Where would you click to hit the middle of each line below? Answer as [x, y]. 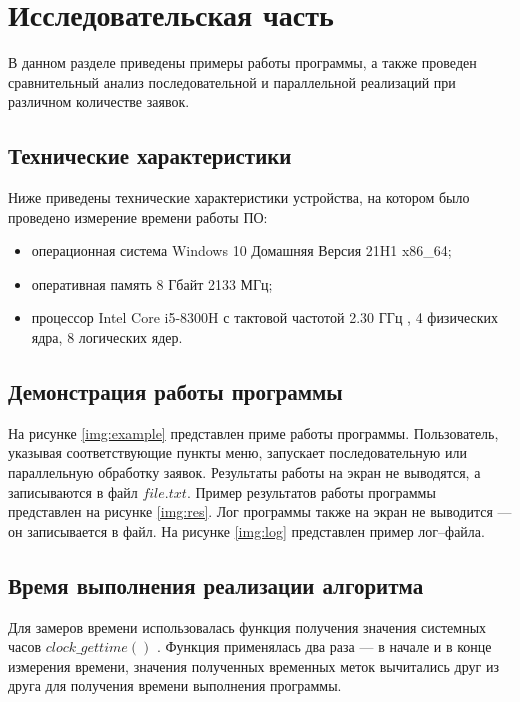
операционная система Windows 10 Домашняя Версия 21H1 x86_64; [241, 250]
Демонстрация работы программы [175, 391]
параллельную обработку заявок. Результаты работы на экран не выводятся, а [244, 472]
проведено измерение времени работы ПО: [138, 216]
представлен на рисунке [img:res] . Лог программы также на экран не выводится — [260, 511]
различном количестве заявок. [99, 101]
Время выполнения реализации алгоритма [216, 584]
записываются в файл [73, 491]
